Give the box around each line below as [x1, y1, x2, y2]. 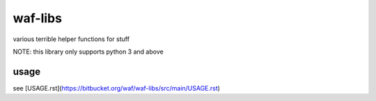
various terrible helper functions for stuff [13, 35, 130, 43]
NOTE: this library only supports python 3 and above [13, 47, 164, 56]
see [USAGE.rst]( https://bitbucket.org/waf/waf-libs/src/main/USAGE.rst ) [13, 84, 221, 92]
